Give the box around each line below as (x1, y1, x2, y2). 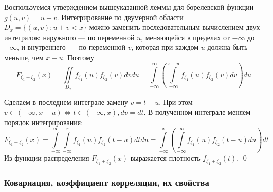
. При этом (159, 96, 193, 107)
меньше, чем (4, 51, 44, 62)
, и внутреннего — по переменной (16, 42, 126, 53)
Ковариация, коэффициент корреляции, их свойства (4, 176, 209, 188)
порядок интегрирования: (4, 116, 83, 127)
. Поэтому (63, 51, 94, 62)
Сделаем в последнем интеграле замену (4, 96, 128, 107)
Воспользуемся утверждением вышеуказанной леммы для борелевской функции (4, 2, 254, 12)
